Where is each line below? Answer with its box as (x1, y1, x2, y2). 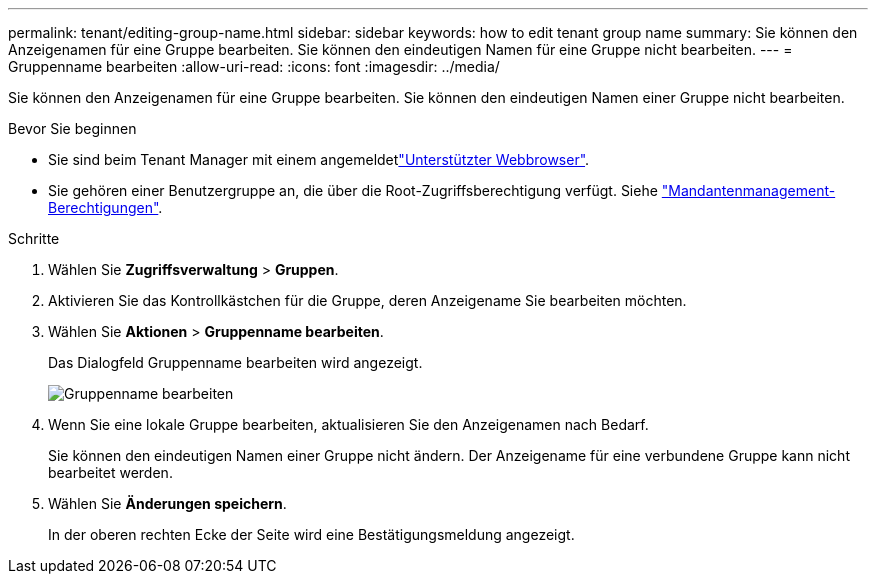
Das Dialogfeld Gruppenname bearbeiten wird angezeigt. (48, 354, 423, 371)
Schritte (8, 230, 60, 247)
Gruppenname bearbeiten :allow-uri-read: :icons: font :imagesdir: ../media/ (8, 58, 500, 75)
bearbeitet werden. (48, 464, 173, 481)
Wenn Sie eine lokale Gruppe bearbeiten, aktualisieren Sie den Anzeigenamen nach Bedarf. (48, 416, 649, 433)
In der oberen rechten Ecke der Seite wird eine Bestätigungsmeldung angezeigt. (48, 526, 575, 543)
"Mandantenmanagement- (661, 182, 836, 199)
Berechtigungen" (48, 199, 159, 216)
